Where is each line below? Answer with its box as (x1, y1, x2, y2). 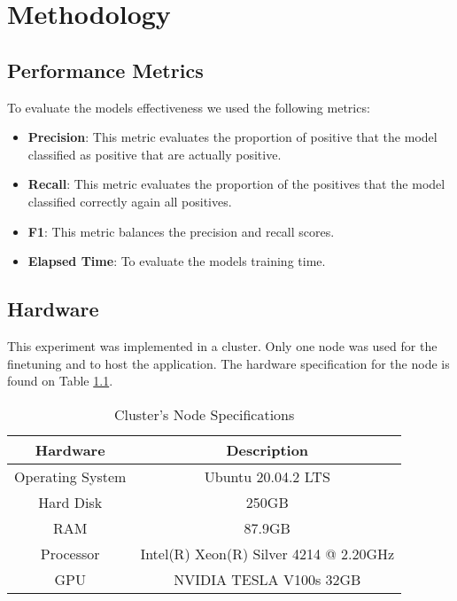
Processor (40, 542, 100, 564)
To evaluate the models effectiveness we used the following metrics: (7, 98, 370, 116)
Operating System (14, 465, 127, 487)
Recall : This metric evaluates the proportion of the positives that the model (27, 175, 445, 193)
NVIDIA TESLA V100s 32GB (174, 568, 361, 589)
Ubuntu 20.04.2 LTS (204, 465, 330, 487)
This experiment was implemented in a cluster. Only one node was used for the (7, 336, 438, 355)
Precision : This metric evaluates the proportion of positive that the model (27, 128, 438, 146)
